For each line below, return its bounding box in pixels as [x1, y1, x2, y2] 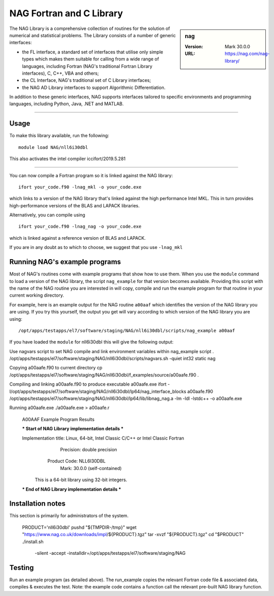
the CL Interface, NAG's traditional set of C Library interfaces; [22, 77, 151, 83]
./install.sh [22, 539, 44, 545]
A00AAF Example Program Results [22, 416, 95, 422]
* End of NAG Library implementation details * [22, 486, 121, 492]
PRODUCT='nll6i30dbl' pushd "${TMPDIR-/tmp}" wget [22, 524, 137, 530]
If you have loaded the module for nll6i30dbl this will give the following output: [9, 339, 174, 345]
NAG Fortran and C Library [9, 8, 123, 19]
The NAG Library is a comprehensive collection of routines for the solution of [9, 25, 170, 32]
